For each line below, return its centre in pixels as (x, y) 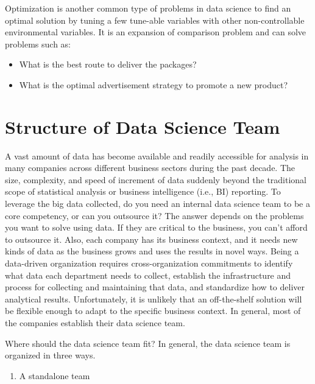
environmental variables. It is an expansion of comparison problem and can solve (156, 32)
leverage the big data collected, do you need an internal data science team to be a (157, 204)
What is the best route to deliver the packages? (108, 64)
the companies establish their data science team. (95, 323)
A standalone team (55, 375)
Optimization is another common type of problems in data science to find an (148, 8)
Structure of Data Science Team (143, 126)
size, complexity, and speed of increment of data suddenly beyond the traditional (156, 179)
